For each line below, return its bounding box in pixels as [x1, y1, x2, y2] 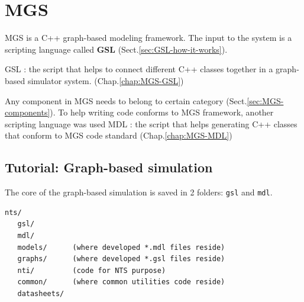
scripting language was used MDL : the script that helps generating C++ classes [5, 117, 297, 130]
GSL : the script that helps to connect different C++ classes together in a [5, 63, 273, 75]
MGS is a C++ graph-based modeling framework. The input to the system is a [5, 31, 292, 44]
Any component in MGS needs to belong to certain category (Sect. [5, 94, 247, 107]
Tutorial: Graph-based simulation [5, 158, 213, 176]
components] [5, 106, 50, 118]
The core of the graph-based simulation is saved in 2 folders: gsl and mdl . [5, 186, 273, 198]
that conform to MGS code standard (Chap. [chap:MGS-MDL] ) [5, 129, 232, 142]
